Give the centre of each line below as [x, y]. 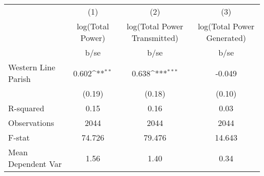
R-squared [26, 108]
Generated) [226, 38]
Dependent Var [35, 164]
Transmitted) [155, 38]
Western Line [32, 67]
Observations [31, 123]
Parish [20, 79]
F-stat [19, 137]
